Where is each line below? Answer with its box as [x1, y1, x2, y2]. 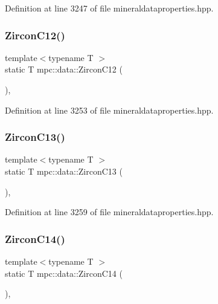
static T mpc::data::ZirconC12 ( [5, 63, 123, 76]
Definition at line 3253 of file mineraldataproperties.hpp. [5, 103, 214, 116]
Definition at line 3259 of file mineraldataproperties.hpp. [5, 205, 214, 218]
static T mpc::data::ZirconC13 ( [5, 165, 123, 177]
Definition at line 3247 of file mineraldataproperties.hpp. [5, 2, 214, 14]
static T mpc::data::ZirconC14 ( [5, 267, 123, 279]
